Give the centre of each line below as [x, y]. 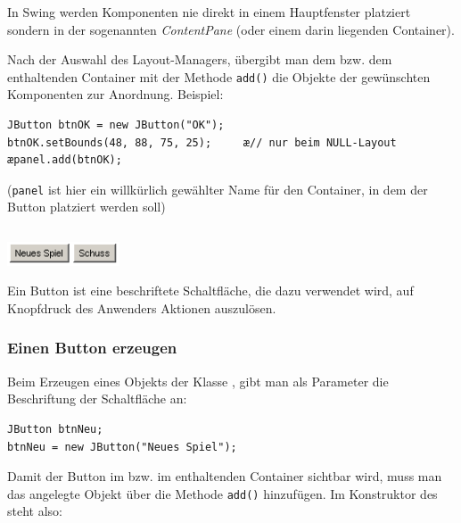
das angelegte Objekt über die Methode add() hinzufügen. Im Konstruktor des [222, 493]
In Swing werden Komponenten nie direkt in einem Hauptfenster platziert [209, 12]
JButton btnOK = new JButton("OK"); [116, 125]
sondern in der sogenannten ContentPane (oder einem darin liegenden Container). [231, 29]
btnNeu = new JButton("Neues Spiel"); [122, 447]
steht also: [35, 511]
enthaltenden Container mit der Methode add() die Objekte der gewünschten [219, 76]
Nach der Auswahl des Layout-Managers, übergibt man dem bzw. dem [200, 59]
